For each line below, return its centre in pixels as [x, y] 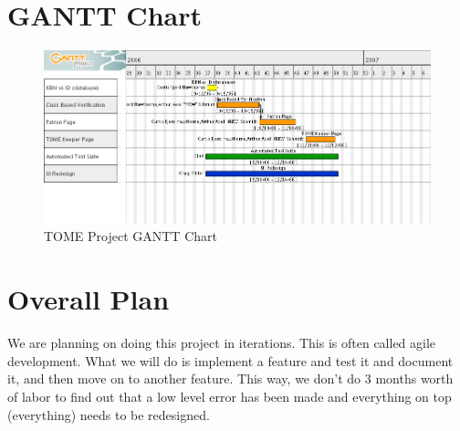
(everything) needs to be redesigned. [109, 414]
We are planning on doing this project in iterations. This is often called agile [222, 343]
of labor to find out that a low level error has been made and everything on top [230, 396]
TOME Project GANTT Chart [131, 236]
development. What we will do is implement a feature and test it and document [230, 360]
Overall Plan [89, 299]
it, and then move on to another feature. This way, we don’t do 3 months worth [230, 378]
